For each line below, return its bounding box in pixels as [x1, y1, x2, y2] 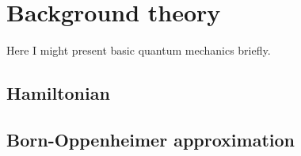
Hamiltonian [6, 81, 110, 105]
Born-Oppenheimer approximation [6, 127, 295, 151]
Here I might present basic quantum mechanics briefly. [6, 42, 271, 59]
